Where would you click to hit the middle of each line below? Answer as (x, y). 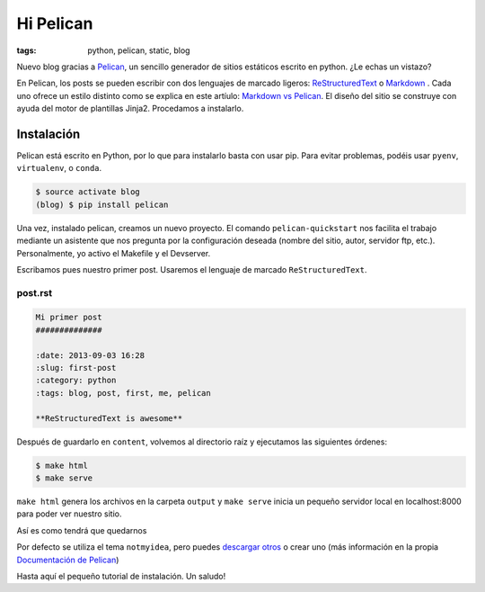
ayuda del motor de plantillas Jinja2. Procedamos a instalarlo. (130, 109)
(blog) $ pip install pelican (102, 204)
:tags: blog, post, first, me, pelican (123, 393)
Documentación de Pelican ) (68, 560)
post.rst (35, 292)
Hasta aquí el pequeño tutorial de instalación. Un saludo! (121, 576)
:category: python (76, 381)
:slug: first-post (76, 368)
